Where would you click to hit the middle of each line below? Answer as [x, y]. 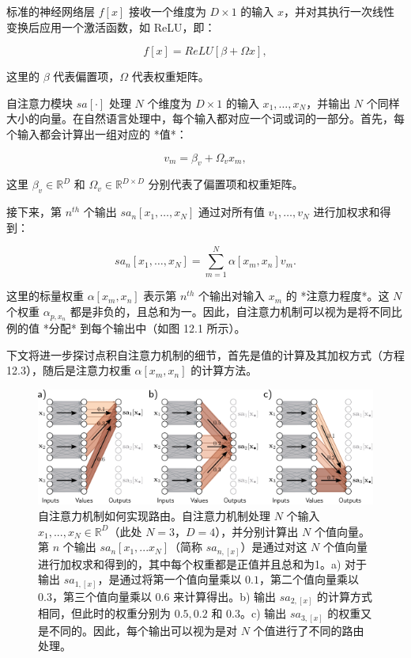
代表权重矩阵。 [170, 76]
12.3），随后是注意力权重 [69, 370]
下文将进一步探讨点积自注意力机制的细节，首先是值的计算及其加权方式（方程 [205, 354]
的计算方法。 [224, 370]
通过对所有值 [231, 212]
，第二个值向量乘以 [309, 579]
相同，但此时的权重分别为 [104, 613]
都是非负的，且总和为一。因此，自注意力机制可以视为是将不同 [230, 312]
